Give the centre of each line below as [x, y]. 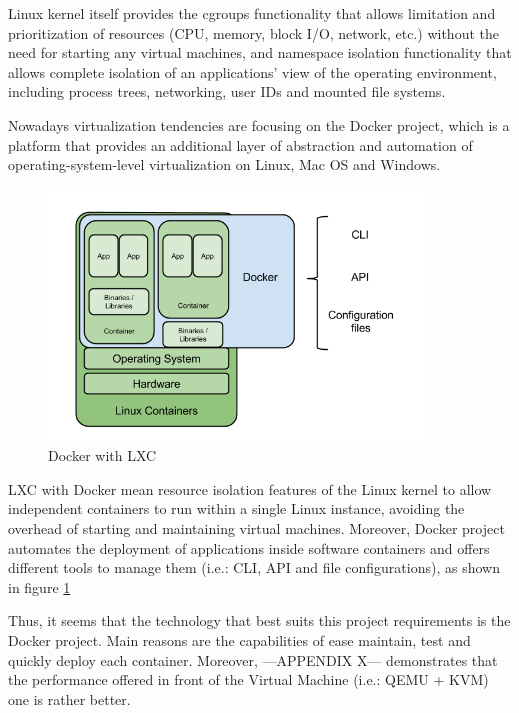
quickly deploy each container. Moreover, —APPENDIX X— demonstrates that [253, 659]
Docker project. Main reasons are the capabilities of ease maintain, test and [239, 639]
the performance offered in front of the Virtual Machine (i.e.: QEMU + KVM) [248, 679]
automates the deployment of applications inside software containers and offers [249, 547]
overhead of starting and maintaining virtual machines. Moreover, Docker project [256, 527]
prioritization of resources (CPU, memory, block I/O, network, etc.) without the [253, 32]
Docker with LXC [102, 455]
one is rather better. [69, 698]
